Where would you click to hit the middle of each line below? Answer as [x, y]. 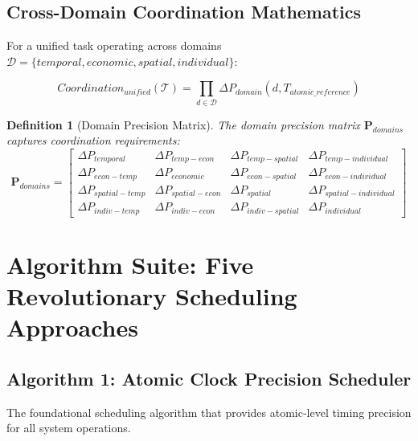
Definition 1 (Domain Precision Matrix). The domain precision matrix [183, 124]
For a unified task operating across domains [114, 45]
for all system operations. [69, 428]
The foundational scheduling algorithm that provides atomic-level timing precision [209, 412]
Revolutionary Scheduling [152, 296]
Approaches [72, 327]
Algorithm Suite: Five [130, 265]
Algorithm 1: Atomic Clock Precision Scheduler [209, 378]
